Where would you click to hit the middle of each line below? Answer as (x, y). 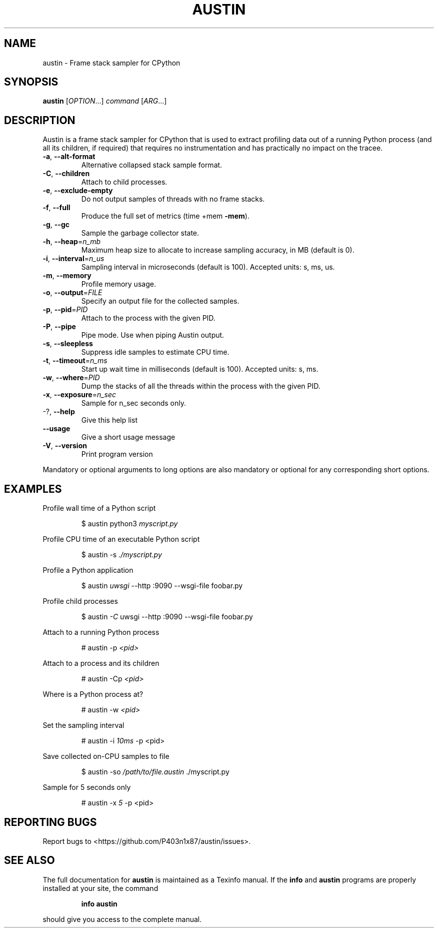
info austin (99, 903)
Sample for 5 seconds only (87, 787)
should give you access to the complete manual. (122, 919)
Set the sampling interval (83, 725)
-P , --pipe (59, 327)
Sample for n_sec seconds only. (134, 403)
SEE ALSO (29, 860)
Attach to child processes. (124, 182)
